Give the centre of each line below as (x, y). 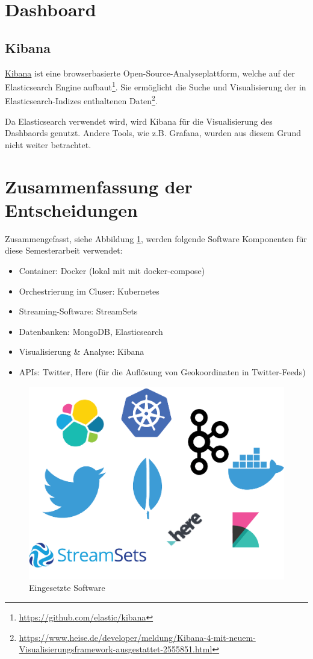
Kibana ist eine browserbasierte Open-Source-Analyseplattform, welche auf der (150, 73)
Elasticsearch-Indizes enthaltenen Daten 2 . (81, 100)
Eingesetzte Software (67, 588)
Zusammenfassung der (99, 186)
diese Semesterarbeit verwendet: (64, 250)
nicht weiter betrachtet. (48, 144)
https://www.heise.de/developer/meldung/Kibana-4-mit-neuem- (137, 637)
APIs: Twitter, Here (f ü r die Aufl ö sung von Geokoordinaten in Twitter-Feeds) (162, 371)
